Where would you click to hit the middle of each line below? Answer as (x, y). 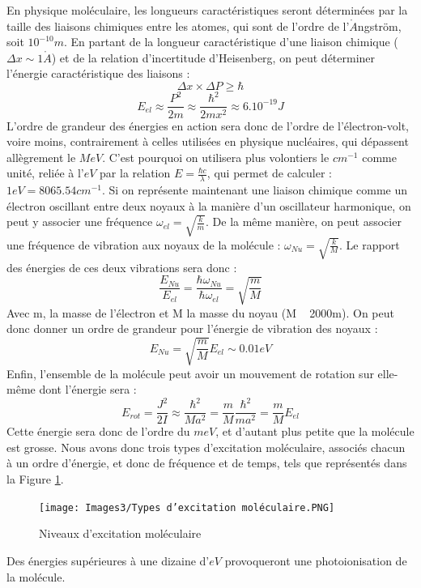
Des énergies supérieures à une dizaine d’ (108, 560)
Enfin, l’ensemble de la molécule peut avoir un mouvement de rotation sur (190, 373)
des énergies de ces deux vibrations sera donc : (122, 267)
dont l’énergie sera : (88, 389)
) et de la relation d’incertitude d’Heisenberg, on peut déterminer (213, 57)
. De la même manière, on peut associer (304, 222)
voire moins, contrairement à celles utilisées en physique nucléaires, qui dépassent (208, 141)
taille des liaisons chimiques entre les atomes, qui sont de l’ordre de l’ (178, 26)
